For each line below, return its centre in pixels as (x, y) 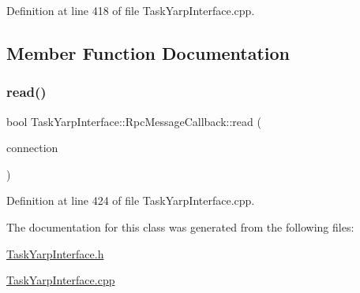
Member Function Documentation (148, 52)
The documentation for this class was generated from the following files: (180, 226)
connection (32, 148)
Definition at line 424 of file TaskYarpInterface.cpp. (131, 200)
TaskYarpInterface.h (55, 253)
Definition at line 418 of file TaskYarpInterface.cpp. (131, 10)
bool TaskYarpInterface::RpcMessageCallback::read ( (134, 121)
